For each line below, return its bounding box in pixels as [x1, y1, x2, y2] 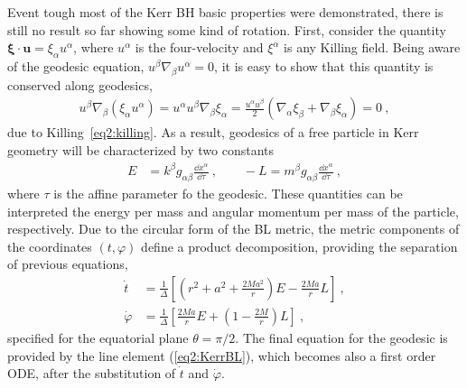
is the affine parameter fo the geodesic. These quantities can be [53, 183, 403, 202]
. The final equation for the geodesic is [235, 328, 448, 346]
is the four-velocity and [135, 38, 264, 57]
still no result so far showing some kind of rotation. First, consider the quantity [7, 20, 446, 39]
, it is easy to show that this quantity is [214, 56, 434, 75]
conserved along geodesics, [7, 75, 153, 94]
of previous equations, [7, 254, 128, 273]
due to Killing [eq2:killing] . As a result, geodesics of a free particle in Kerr [7, 123, 419, 142]
